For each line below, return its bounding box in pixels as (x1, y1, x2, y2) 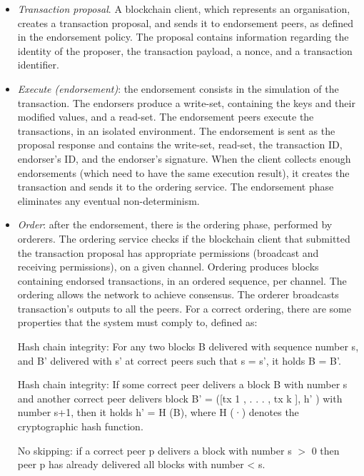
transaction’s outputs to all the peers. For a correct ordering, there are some (17, 300, 351, 315)
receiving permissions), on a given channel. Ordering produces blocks (17, 259, 319, 274)
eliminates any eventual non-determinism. (17, 193, 200, 208)
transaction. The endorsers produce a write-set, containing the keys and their (17, 95, 355, 110)
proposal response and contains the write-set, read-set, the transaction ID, (17, 137, 343, 152)
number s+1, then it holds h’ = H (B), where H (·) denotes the (17, 405, 299, 420)
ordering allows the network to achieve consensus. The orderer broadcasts (17, 287, 339, 302)
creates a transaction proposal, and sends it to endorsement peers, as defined (17, 15, 353, 30)
